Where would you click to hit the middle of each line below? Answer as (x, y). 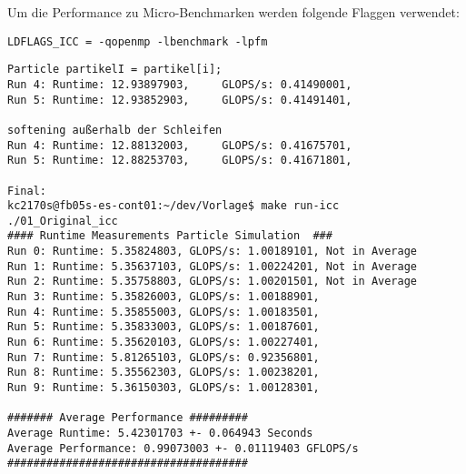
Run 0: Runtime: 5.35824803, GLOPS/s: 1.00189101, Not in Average (213, 252)
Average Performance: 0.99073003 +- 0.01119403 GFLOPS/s (183, 448)
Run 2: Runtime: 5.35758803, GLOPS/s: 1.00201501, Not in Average (213, 282)
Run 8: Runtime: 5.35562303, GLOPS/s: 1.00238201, (164, 373)
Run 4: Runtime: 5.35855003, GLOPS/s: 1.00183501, (164, 312)
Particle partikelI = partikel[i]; (115, 70)
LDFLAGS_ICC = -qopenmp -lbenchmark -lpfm (138, 41)
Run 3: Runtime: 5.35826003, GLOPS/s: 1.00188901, (164, 297)
